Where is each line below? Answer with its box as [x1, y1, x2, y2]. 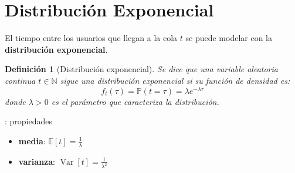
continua [5, 74, 36, 86]
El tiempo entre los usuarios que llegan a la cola [5, 32, 178, 44]
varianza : [18, 155, 55, 167]
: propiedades [5, 115, 53, 127]
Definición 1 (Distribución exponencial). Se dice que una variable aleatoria [5, 63, 278, 75]
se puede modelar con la [185, 32, 272, 44]
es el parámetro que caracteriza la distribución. [51, 95, 219, 107]
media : [18, 134, 46, 147]
